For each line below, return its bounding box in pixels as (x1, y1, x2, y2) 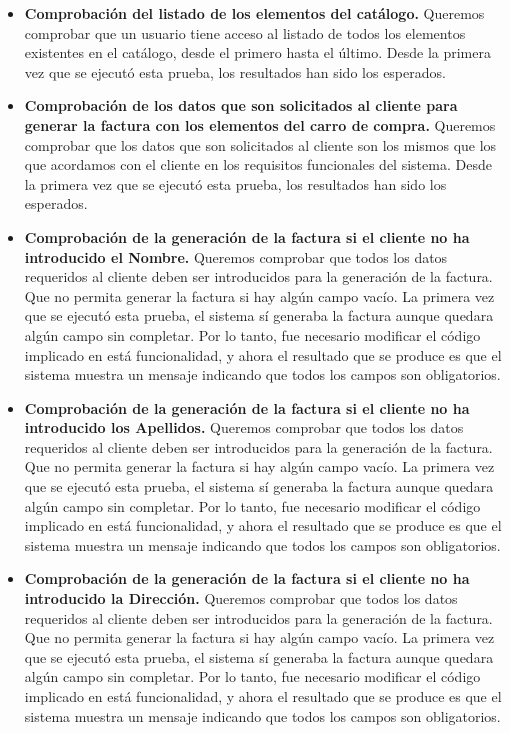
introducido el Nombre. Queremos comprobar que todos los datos (24, 246, 448, 267)
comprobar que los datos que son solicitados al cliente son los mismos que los (24, 134, 497, 155)
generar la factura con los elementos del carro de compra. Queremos (24, 114, 496, 135)
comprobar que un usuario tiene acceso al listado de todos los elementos (24, 22, 466, 43)
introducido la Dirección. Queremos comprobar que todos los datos (24, 588, 458, 609)
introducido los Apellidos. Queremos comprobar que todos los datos (24, 417, 464, 438)
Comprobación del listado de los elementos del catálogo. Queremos (24, 3, 485, 23)
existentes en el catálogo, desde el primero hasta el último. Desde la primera (24, 42, 491, 63)
